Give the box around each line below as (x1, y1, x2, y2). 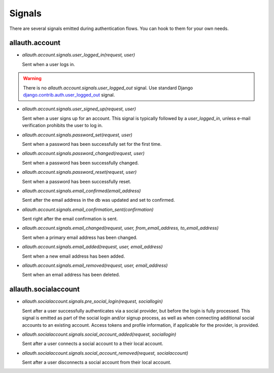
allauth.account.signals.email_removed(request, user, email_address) (22, 262, 168, 269)
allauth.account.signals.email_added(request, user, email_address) (22, 244, 163, 250)
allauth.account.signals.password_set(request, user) (22, 132, 133, 138)
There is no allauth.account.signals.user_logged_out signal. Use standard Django (23, 84, 193, 91)
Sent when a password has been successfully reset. (22, 178, 131, 184)
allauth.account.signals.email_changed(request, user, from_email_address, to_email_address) (22, 225, 219, 231)
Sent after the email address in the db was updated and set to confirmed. (22, 197, 175, 203)
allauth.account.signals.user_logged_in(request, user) (22, 52, 135, 58)
